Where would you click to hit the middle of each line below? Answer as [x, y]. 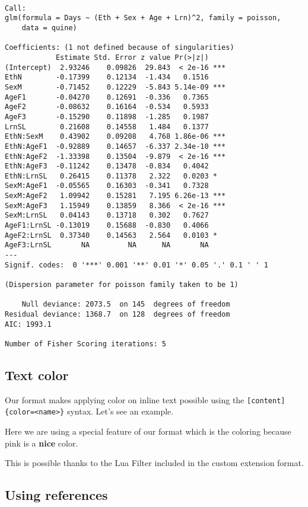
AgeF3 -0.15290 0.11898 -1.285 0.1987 [107, 117]
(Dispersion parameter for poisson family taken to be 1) [122, 285]
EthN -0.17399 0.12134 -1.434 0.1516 [107, 77]
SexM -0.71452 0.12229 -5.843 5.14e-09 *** [115, 87]
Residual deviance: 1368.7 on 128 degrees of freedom [118, 314]
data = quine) [49, 28]
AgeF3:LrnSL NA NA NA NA [107, 245]
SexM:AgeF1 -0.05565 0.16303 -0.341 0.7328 [107, 186]
